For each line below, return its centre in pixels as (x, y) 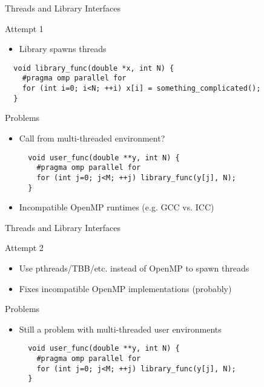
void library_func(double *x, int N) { (94, 68)
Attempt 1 (24, 28)
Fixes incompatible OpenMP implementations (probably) (125, 288)
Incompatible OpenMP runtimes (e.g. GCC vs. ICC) (117, 207)
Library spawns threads (63, 49)
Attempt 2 (24, 248)
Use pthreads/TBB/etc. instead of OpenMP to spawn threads (134, 268)
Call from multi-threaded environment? (92, 138)
